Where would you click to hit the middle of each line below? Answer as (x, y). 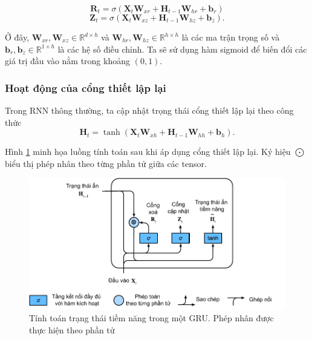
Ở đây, (17, 37)
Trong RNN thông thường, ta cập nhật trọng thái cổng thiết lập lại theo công (149, 110)
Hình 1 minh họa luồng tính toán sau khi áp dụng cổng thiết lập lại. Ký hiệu (148, 152)
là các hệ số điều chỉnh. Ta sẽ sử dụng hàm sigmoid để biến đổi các (182, 49)
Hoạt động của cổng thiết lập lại (86, 87)
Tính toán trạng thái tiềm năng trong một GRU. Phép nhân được (151, 318)
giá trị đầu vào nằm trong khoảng (67, 61)
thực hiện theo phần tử (72, 329)
